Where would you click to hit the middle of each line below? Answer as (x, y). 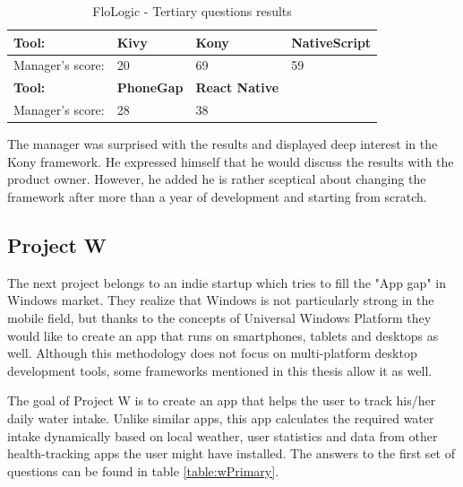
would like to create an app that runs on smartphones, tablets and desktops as (223, 335)
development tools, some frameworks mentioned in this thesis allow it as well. (220, 370)
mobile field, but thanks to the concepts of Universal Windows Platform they (219, 317)
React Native (237, 87)
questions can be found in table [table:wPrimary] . (143, 470)
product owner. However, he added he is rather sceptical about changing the (217, 179)
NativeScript (331, 42)
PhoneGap (150, 87)
